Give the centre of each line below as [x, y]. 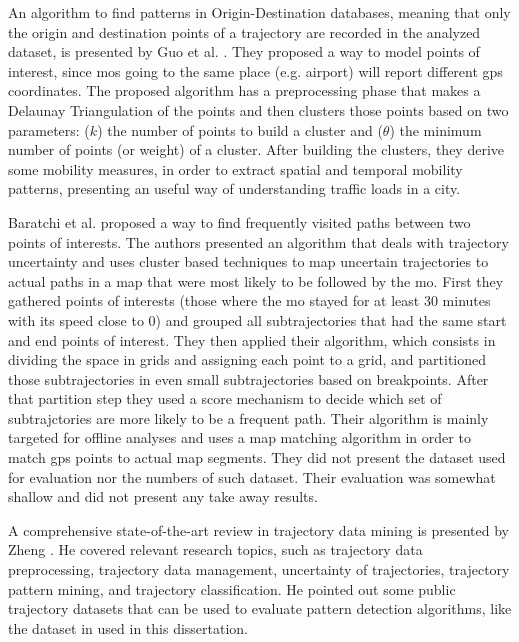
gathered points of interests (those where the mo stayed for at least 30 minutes [249, 300]
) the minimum [435, 129]
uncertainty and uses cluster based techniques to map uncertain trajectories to [248, 261]
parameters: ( [49, 129]
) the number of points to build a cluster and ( [240, 129]
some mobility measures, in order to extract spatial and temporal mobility [235, 168]
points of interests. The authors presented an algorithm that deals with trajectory [258, 241]
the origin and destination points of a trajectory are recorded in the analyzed [244, 31]
